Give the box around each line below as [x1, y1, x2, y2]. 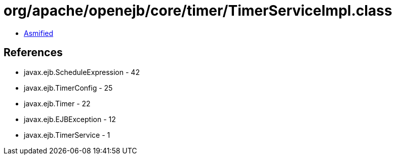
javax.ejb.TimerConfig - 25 [24, 83, 113, 92]
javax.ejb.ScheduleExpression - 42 [24, 67, 140, 76]
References [4, 46, 63, 59]
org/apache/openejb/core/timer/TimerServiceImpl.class [4, 2, 392, 19]
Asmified [24, 28, 54, 37]
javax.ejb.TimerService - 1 [24, 130, 110, 139]
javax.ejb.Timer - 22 [24, 99, 91, 108]
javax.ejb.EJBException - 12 [24, 114, 116, 124]
